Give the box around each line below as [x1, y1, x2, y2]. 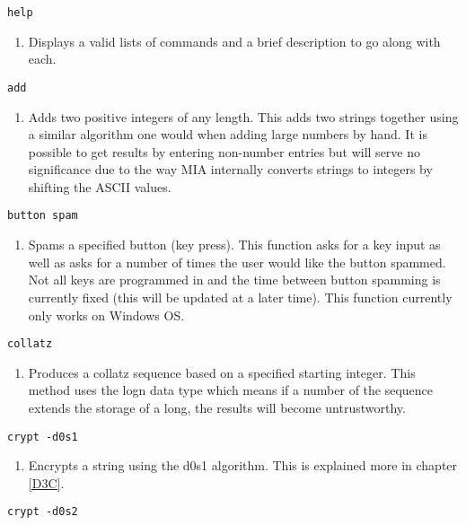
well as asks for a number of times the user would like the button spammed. [28, 252, 446, 271]
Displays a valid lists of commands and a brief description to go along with [28, 31, 441, 50]
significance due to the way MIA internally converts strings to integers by [28, 160, 433, 179]
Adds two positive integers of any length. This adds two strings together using [28, 107, 459, 126]
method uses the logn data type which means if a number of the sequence [28, 381, 434, 399]
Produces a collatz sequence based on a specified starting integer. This [28, 363, 416, 381]
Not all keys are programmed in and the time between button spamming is [28, 270, 441, 289]
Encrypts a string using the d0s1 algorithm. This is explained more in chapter [28, 456, 458, 475]
